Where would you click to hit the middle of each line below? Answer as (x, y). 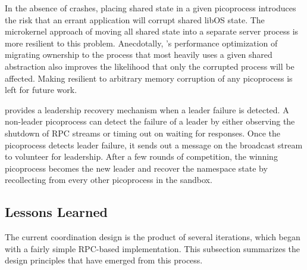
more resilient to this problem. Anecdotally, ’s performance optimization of (141, 43)
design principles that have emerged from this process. (104, 260)
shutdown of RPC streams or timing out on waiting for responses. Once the (142, 133)
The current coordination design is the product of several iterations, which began (153, 237)
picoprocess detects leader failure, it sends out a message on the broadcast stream (154, 145)
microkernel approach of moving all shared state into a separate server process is (152, 31)
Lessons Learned (56, 212)
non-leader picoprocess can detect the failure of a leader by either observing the (150, 121)
